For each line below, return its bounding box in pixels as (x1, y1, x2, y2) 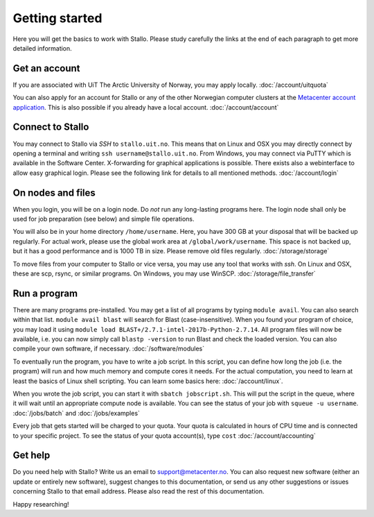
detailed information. (12, 44, 72, 52)
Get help (12, 450, 51, 461)
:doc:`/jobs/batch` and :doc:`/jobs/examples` (12, 409, 140, 417)
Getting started (12, 10, 103, 26)
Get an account (12, 62, 80, 74)
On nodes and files (12, 187, 96, 198)
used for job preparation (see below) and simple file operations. (12, 215, 195, 223)
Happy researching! (12, 500, 69, 508)
